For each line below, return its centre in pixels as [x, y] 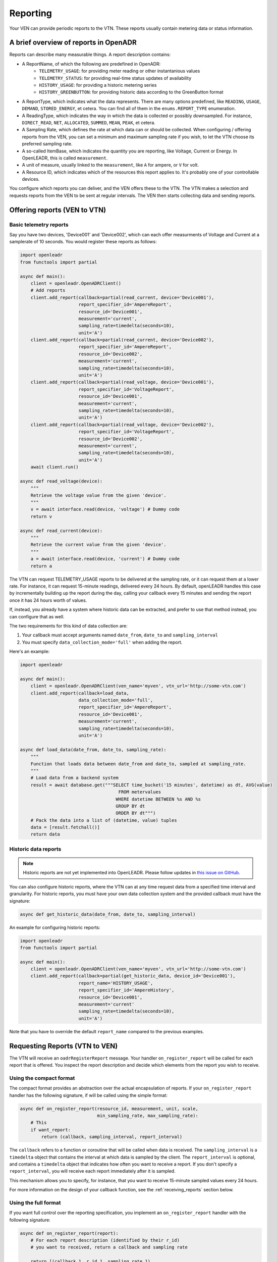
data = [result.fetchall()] [65, 827]
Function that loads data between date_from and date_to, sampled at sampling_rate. [138, 764]
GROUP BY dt [130, 806]
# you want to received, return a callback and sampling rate [109, 1247]
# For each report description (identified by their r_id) [105, 1240]
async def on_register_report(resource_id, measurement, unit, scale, [109, 1109]
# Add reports [48, 291]
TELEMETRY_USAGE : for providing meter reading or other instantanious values [120, 71]
